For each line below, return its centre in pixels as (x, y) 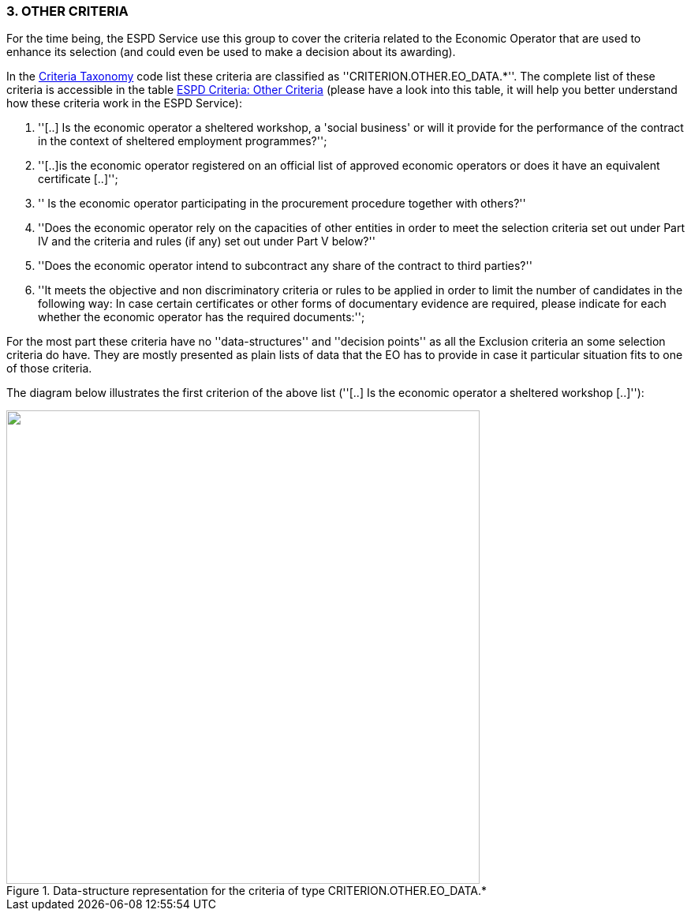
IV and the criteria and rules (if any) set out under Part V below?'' (207, 241)
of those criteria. (49, 369)
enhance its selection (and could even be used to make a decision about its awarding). (231, 52)
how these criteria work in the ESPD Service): (125, 103)
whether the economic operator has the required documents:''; (202, 317)
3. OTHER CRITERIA (67, 11)
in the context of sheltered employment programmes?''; (183, 141)
